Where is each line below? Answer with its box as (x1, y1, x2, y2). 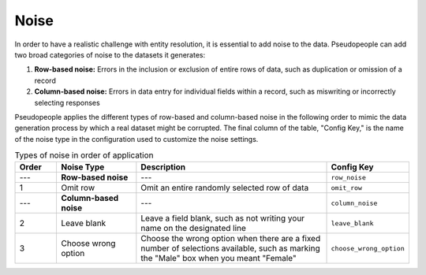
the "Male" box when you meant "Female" (140, 253, 297, 264)
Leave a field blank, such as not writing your (140, 213, 305, 224)
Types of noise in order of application (14, 150, 154, 161)
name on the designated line (140, 223, 246, 234)
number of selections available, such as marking (140, 243, 320, 254)
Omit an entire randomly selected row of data (140, 182, 309, 193)
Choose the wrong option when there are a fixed (140, 233, 321, 244)
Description (140, 162, 185, 173)
